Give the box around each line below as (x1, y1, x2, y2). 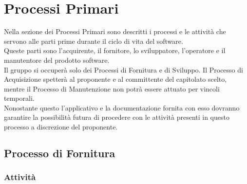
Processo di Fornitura (4, 146, 115, 161)
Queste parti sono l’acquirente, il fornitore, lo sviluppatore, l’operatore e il (4, 45, 226, 55)
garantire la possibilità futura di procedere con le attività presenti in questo (4, 112, 229, 122)
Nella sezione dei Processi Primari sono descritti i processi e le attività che (4, 26, 226, 37)
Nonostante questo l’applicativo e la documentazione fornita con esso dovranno (4, 102, 240, 112)
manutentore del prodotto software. (4, 55, 110, 65)
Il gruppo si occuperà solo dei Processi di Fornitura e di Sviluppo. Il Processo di (4, 64, 243, 74)
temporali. (4, 93, 35, 103)
